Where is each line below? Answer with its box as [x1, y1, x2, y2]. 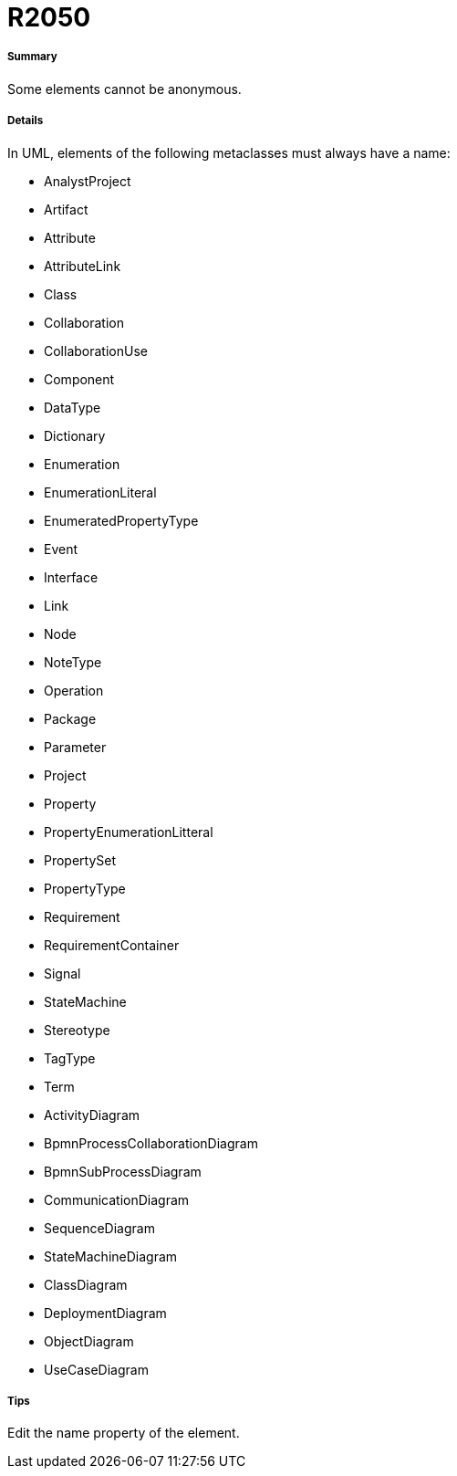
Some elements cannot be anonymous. [7, 80, 242, 97]
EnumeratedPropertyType [44, 512, 199, 529]
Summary [7, 50, 57, 64]
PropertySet [44, 852, 117, 868]
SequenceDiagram [44, 1220, 155, 1236]
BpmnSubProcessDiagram [44, 1163, 202, 1179]
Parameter [44, 738, 107, 755]
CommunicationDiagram [44, 1191, 190, 1208]
